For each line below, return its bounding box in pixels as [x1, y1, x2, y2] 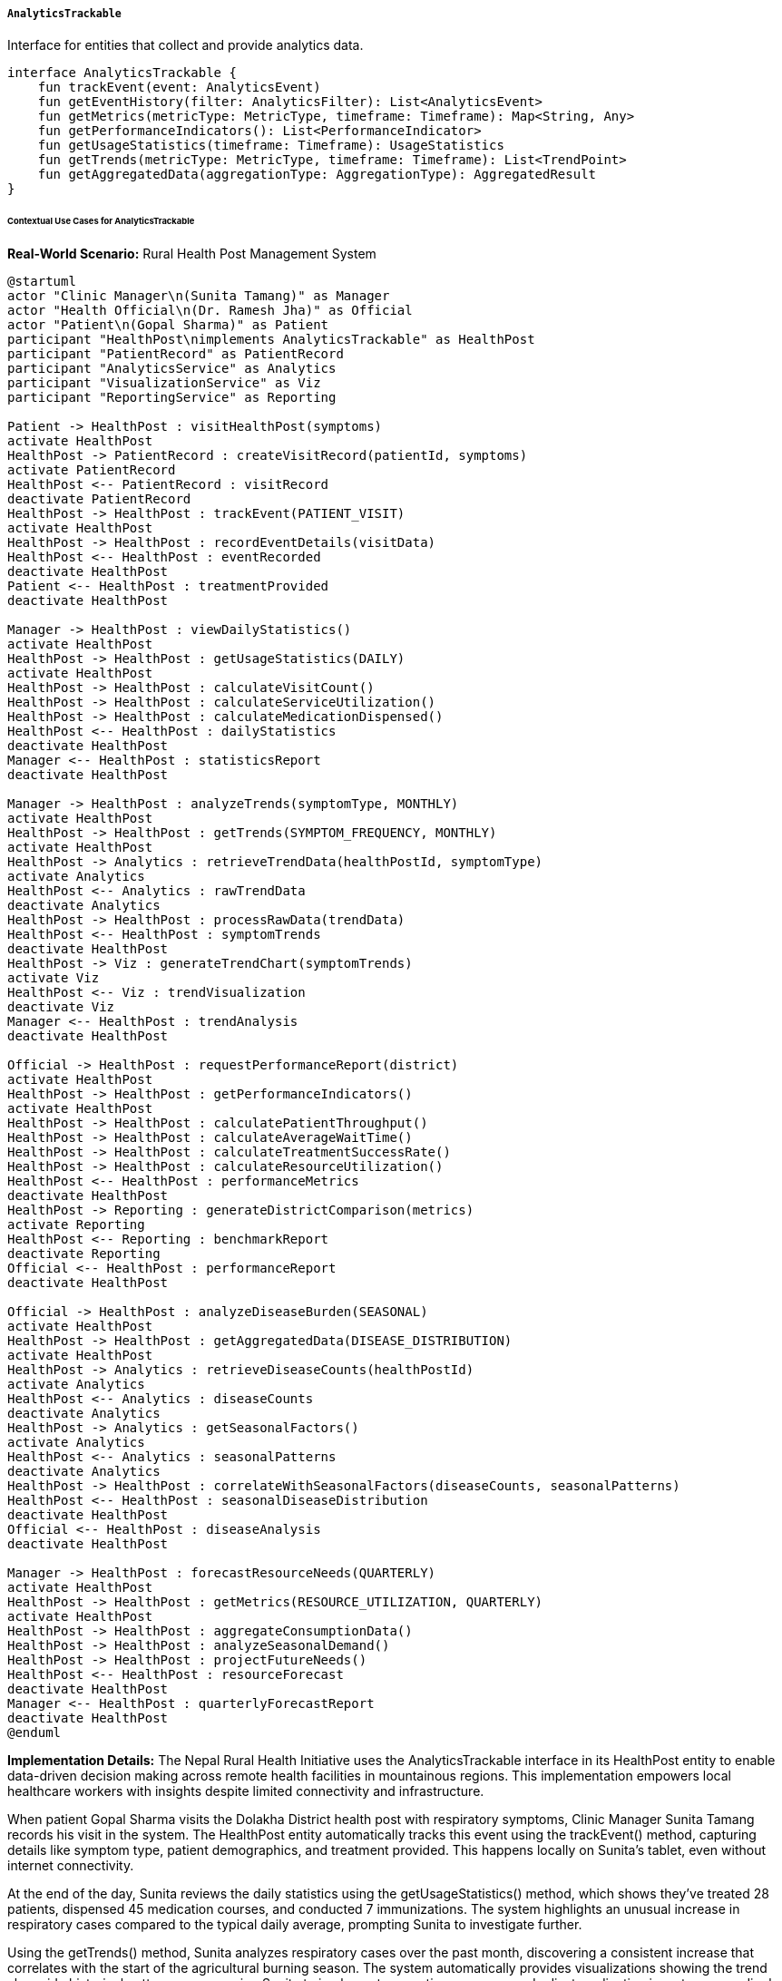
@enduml [7, 1725, 62, 1741]
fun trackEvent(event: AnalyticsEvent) [37, 80, 321, 95]
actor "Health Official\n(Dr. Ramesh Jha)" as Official [7, 303, 413, 318]
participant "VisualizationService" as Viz [7, 376, 321, 391]
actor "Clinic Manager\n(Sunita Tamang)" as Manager [7, 288, 390, 304]
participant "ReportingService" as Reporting [7, 390, 337, 405]
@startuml [7, 274, 76, 289]
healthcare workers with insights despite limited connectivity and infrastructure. [7, 1783, 484, 1800]
